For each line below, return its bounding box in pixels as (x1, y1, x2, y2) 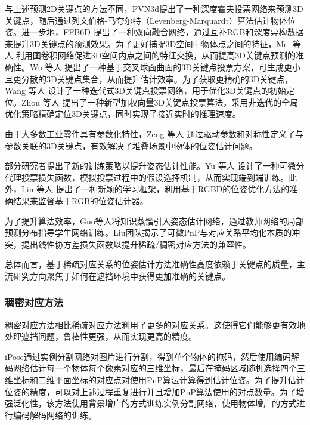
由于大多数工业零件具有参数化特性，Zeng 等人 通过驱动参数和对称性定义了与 (5, 127, 303, 140)
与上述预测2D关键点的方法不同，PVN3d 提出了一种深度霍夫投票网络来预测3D (5, 2, 303, 14)
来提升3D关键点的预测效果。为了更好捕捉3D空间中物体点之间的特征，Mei (5, 37, 290, 50)
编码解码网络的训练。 (13, 408, 97, 421)
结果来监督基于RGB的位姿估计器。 (13, 194, 148, 207)
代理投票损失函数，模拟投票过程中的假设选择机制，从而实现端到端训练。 (5, 171, 289, 183)
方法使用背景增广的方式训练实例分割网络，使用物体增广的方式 (54, 397, 297, 409)
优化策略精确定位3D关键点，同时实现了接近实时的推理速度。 (5, 107, 241, 120)
